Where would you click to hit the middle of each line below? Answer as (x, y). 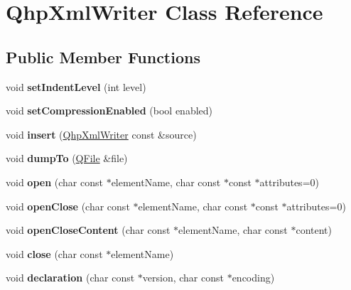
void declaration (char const (70, 278)
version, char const (183, 278)
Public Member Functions (103, 57)
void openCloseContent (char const (88, 230)
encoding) (253, 278)
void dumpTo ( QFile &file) (67, 158)
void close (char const (54, 253)
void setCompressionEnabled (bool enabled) (109, 111)
